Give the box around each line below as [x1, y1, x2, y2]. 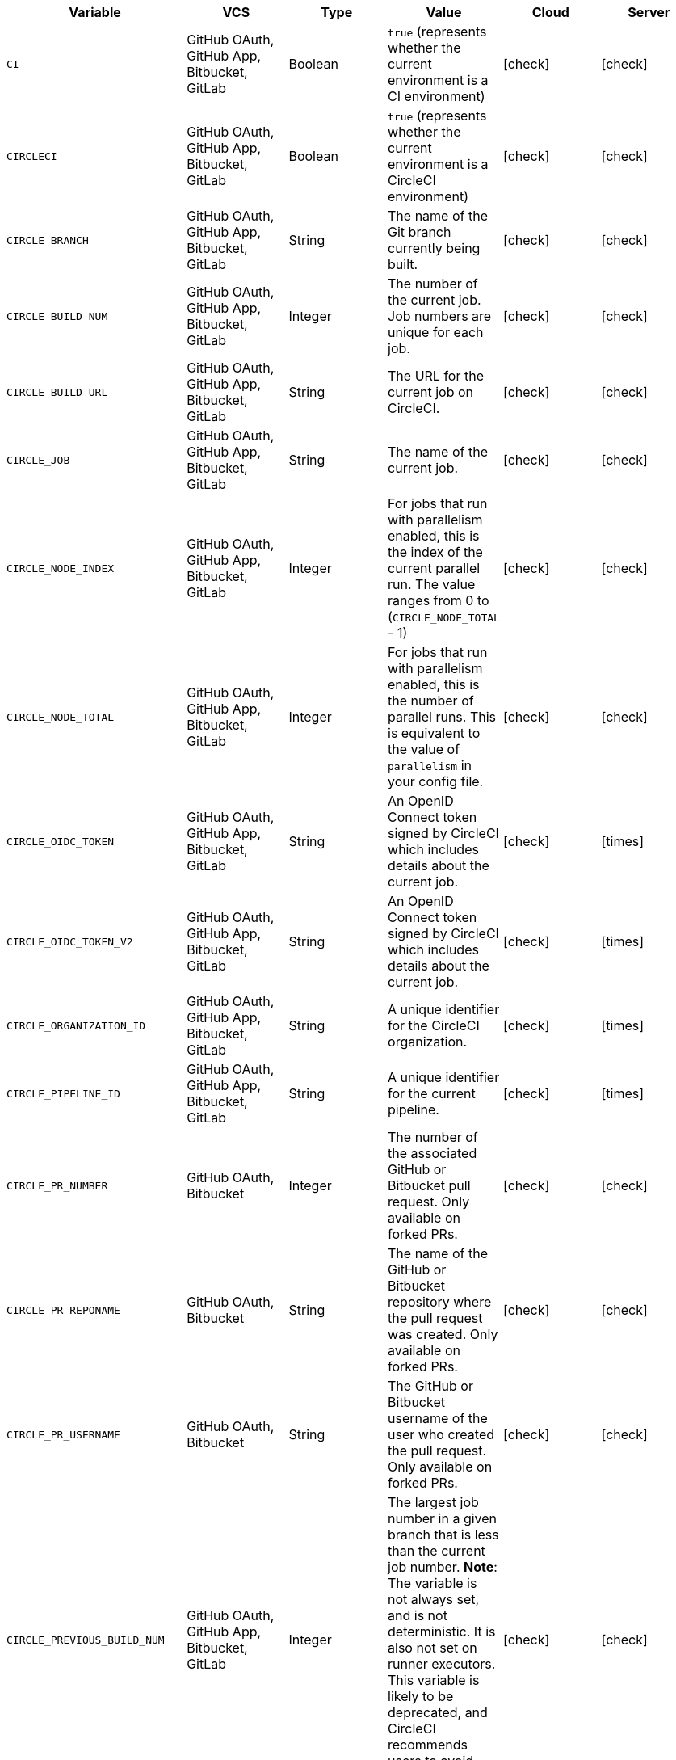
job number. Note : [388, 1559, 498, 1575]
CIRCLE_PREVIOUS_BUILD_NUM [6, 1633, 165, 1646]
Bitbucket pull [388, 1177, 471, 1194]
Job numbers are [388, 308, 492, 324]
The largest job [388, 1494, 479, 1510]
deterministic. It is [388, 1623, 496, 1640]
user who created [388, 1426, 495, 1442]
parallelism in [388, 757, 472, 773]
